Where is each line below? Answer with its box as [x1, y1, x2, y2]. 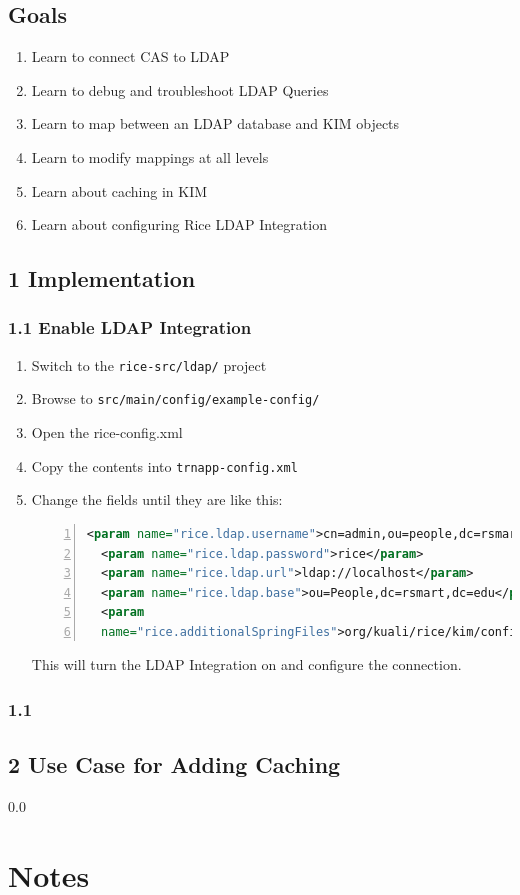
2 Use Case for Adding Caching [8, 749, 341, 780]
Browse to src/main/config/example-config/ [31, 388, 320, 409]
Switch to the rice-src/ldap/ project [31, 354, 267, 375]
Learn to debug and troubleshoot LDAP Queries [31, 79, 329, 100]
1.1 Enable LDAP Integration [8, 315, 252, 340]
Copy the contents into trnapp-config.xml [31, 455, 298, 476]
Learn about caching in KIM [31, 180, 208, 201]
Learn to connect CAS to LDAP [31, 46, 230, 67]
